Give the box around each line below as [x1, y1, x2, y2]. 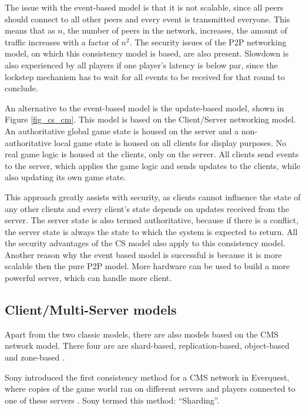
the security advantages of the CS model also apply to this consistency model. [5, 237, 285, 249]
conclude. [5, 82, 38, 94]
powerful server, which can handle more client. [5, 272, 172, 284]
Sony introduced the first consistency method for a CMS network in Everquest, [5, 371, 290, 383]
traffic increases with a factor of [5, 35, 119, 48]
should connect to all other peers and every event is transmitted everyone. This [5, 12, 290, 25]
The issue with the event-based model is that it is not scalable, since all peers [5, 1, 284, 13]
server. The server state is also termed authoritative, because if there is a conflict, [5, 214, 299, 226]
